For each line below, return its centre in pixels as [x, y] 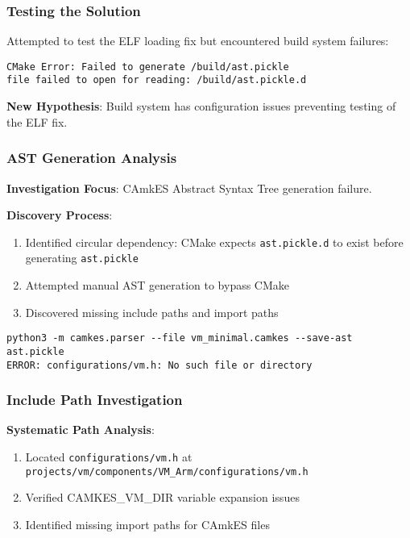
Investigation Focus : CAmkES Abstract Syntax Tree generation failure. [189, 188]
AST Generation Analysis [92, 158]
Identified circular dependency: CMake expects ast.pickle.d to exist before [214, 242]
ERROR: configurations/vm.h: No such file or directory [159, 365]
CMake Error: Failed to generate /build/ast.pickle [148, 67]
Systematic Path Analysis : [81, 430]
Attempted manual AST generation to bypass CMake [157, 285]
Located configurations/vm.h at [109, 457]
